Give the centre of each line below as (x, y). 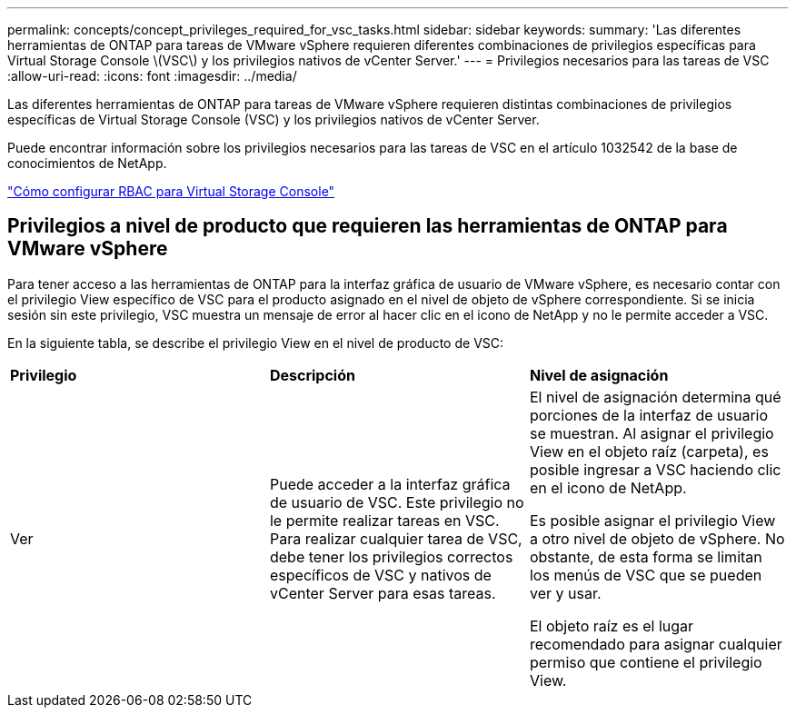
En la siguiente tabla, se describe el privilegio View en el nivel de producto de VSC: (256, 343)
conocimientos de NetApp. (87, 163)
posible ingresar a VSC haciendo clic (655, 469)
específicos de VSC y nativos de (380, 575)
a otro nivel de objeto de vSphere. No (657, 538)
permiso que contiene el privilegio (646, 662)
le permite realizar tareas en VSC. (384, 520)
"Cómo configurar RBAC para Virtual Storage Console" (171, 191)
